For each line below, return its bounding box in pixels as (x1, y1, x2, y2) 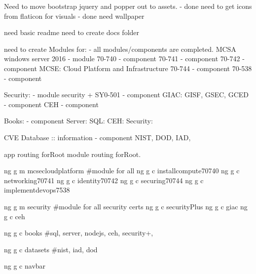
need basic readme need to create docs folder (4, 27, 140, 38)
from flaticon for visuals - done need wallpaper (4, 10, 145, 21)
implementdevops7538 (4, 185, 70, 195)
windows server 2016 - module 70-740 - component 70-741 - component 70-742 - (4, 53, 245, 64)
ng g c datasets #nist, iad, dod (4, 244, 98, 254)
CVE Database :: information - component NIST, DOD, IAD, (4, 132, 191, 142)
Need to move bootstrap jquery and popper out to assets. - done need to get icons (4, 1, 252, 11)
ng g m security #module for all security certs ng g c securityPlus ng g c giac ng (4, 201, 248, 211)
